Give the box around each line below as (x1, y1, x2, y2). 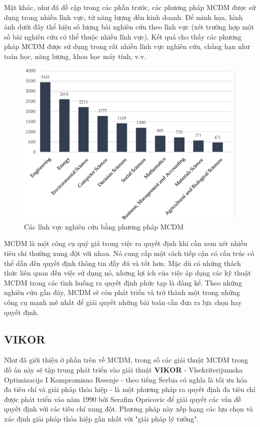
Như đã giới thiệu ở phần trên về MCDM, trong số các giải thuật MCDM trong (4, 354, 248, 365)
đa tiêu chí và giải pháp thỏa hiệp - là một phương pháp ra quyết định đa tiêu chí (4, 384, 255, 394)
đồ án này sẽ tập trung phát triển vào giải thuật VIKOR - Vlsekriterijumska (4, 364, 243, 374)
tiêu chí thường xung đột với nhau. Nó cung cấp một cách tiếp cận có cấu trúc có (4, 248, 254, 258)
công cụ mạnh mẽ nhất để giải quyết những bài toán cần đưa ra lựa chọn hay (4, 296, 242, 307)
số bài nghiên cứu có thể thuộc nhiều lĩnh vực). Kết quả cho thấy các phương (4, 31, 241, 41)
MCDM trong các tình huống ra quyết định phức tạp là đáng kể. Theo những (4, 277, 242, 287)
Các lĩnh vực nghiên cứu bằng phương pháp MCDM (24, 221, 184, 231)
